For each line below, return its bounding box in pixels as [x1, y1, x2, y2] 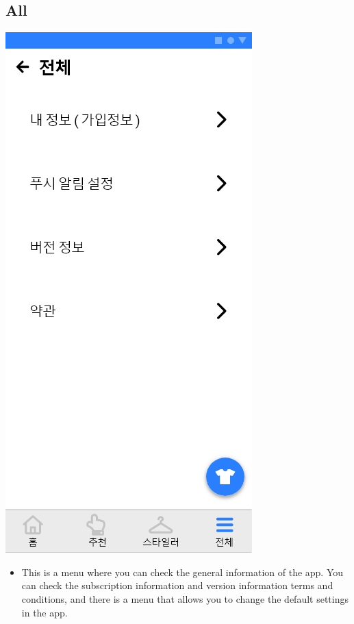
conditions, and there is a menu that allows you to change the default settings [21, 591, 349, 606]
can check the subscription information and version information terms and [21, 578, 333, 592]
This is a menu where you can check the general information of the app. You [21, 564, 344, 579]
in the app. [21, 605, 68, 619]
